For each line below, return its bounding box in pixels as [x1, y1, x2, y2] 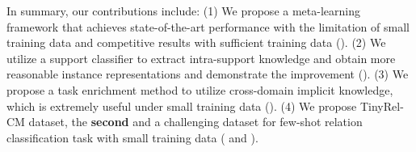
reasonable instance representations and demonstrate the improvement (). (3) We [6, 65, 409, 82]
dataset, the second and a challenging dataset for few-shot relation [28, 113, 363, 130]
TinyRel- [359, 97, 404, 114]
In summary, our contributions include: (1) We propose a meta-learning [6, 2, 360, 19]
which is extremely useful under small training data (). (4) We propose [6, 97, 357, 114]
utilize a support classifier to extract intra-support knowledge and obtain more [6, 49, 396, 66]
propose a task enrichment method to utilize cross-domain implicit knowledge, [6, 81, 393, 98]
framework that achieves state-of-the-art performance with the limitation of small [6, 18, 410, 35]
